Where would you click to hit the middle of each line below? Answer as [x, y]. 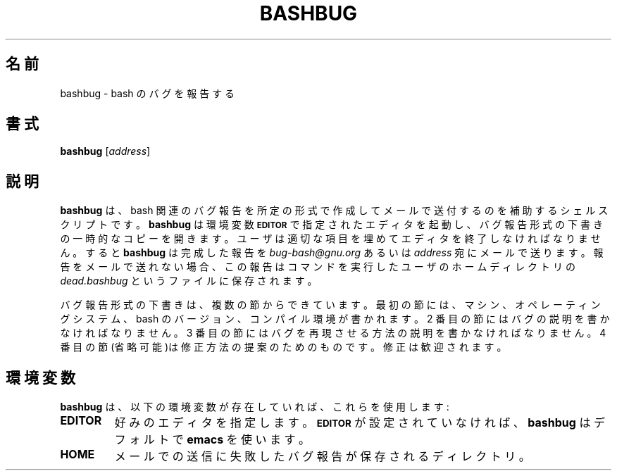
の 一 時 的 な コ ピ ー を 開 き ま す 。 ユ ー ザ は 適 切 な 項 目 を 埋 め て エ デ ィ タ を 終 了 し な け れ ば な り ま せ [330, 239]
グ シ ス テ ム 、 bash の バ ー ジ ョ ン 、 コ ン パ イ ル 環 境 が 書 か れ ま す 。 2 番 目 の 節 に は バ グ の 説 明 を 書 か [335, 319]
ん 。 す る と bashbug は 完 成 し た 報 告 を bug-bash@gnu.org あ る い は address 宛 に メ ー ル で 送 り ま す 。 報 [332, 253]
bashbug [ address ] [105, 151]
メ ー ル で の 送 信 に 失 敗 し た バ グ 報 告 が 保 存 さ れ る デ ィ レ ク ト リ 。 [322, 457]
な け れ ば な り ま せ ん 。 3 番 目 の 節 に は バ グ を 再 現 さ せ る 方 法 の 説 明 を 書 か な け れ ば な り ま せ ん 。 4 [333, 333]
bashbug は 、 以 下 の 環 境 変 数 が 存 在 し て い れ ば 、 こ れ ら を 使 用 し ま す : [255, 407]
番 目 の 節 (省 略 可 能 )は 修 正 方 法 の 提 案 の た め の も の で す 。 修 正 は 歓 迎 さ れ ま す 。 [283, 347]
